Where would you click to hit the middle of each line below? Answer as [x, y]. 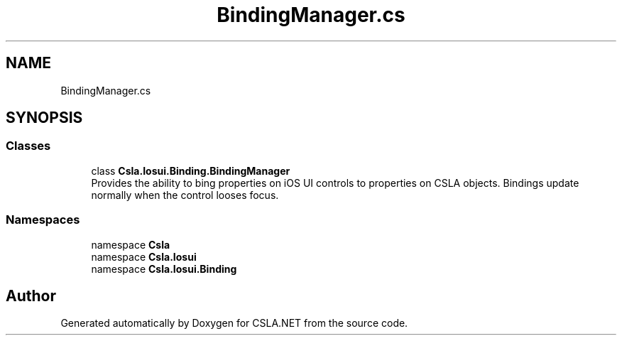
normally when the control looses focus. [185, 195]
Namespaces [43, 220]
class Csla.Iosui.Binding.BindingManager [191, 170]
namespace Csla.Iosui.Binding [164, 269]
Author [31, 296]
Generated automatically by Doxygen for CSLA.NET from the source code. [234, 323]
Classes [28, 146]
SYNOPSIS [44, 118]
